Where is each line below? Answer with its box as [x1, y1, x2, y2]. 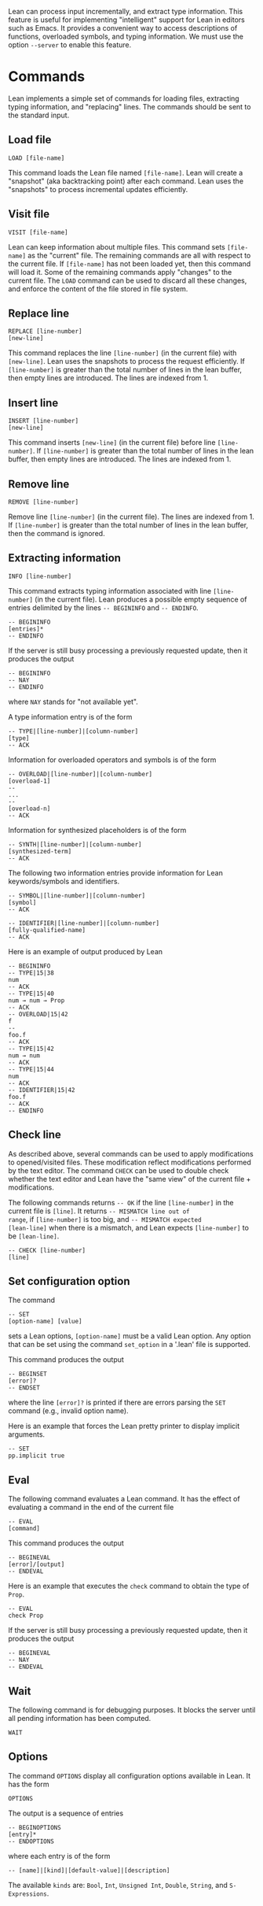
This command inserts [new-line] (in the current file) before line [8, 438, 216, 447]
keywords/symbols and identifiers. [8, 876, 120, 886]
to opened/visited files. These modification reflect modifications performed [8, 1157, 251, 1167]
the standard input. [8, 110, 70, 120]
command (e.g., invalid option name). [8, 1406, 129, 1416]
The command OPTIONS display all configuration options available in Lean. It [8, 1771, 251, 1780]
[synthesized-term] [8, 847, 72, 855]
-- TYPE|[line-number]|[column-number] [8, 727, 139, 735]
